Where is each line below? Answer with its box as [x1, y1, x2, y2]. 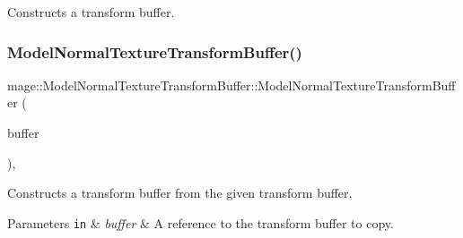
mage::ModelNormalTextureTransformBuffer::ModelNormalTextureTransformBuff [7, 75, 456, 94]
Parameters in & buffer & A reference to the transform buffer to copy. [7, 213, 394, 232]
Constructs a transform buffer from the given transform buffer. [7, 183, 353, 202]
